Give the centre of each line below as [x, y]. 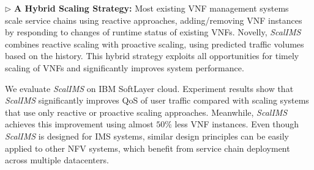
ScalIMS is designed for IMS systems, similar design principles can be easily [147, 136]
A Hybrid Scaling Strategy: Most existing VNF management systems [151, 8]
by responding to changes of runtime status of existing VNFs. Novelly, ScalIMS [153, 32]
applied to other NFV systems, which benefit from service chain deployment [148, 148]
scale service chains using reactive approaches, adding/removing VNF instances [154, 20]
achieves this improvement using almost [79, 124]
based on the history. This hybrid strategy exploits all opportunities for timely [152, 56]
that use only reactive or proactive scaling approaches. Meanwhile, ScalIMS [146, 112]
